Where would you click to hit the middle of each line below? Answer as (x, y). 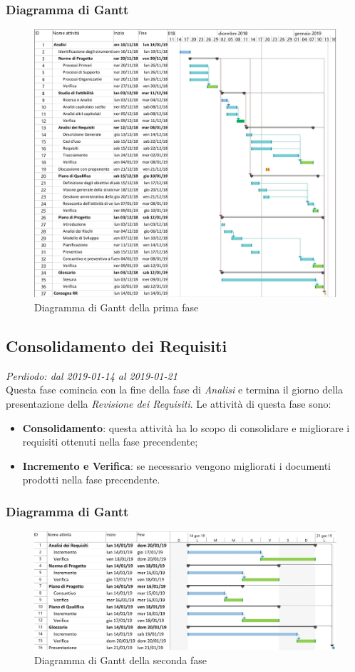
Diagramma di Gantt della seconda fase (120, 660)
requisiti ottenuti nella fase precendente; (110, 442)
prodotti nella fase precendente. (91, 480)
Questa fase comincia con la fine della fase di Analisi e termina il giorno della (175, 390)
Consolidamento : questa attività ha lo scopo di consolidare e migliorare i (186, 427)
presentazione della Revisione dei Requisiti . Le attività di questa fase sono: (169, 403)
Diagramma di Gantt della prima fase (117, 307)
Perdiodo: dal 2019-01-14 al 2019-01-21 (92, 375)
